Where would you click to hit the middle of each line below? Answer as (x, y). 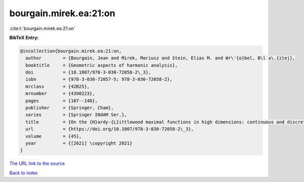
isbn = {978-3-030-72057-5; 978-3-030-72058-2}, (99, 79)
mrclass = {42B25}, (58, 86)
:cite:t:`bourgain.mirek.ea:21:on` (42, 28)
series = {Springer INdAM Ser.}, (76, 115)
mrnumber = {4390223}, (60, 94)
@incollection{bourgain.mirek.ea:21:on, (71, 51)
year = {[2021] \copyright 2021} (79, 143)
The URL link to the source (37, 163)
